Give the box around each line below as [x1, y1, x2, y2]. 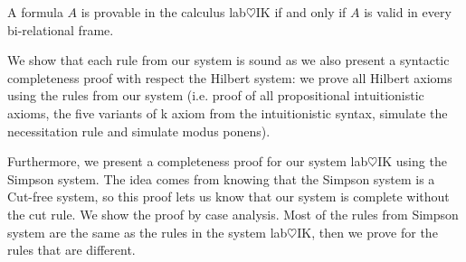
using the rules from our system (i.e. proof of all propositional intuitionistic [7, 86, 424, 105]
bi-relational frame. [7, 20, 114, 39]
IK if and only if [255, 3, 347, 21]
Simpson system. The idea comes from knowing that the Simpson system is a [7, 169, 435, 188]
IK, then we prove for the [297, 222, 438, 241]
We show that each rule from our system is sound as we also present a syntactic [7, 51, 450, 70]
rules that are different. [7, 240, 136, 259]
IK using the [377, 152, 447, 171]
